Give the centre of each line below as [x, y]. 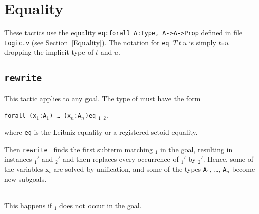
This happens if [28, 205]
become [244, 168]
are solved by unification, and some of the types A [130, 168]
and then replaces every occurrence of [120, 159]
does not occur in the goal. [101, 205]
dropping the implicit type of [49, 52]
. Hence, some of [228, 159]
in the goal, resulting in [197, 149]
